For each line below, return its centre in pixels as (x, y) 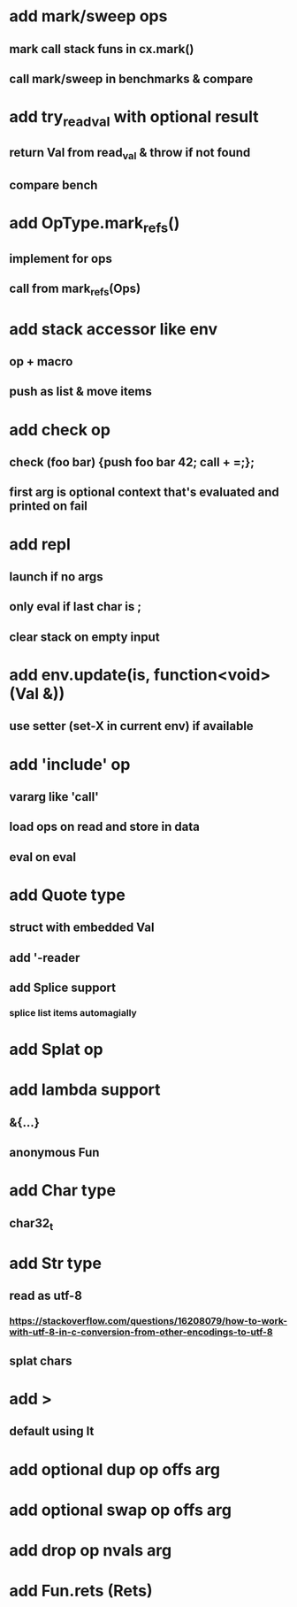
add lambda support (85, 1090)
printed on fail (49, 506)
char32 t (31, 1224)
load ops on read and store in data (105, 827)
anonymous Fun (54, 1153)
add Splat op (56, 1050)
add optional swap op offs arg (121, 1510)
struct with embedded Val (82, 928)
